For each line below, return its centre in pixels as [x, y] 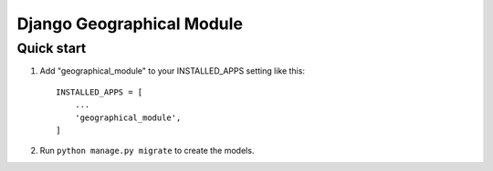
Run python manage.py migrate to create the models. [147, 151]
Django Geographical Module [130, 24]
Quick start [52, 48]
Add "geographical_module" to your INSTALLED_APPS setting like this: [173, 71]
